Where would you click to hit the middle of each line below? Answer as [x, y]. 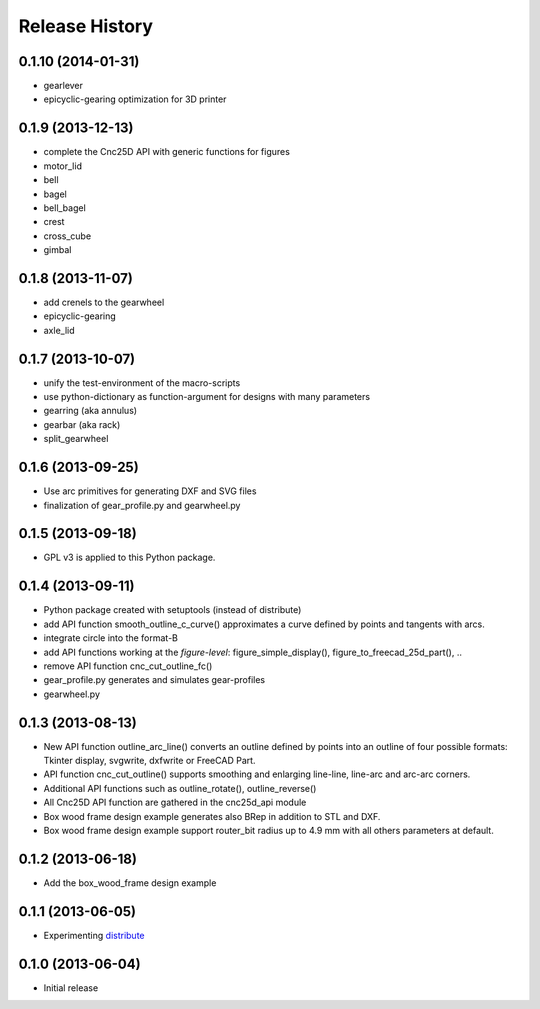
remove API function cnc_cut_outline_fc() [128, 666]
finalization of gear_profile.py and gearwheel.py [142, 505]
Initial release [71, 987]
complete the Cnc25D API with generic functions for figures [166, 152]
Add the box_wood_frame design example [130, 882]
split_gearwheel [76, 439]
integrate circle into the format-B [111, 638]
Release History [86, 26]
